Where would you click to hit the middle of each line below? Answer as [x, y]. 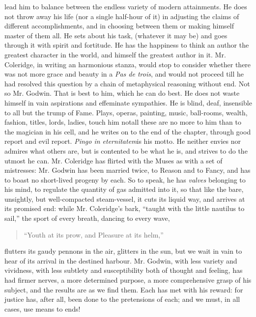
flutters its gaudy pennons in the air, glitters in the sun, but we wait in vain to [123, 251]
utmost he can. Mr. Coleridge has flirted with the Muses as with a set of [114, 160]
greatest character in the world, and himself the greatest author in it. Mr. [115, 54]
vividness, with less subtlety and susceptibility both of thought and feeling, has [124, 270]
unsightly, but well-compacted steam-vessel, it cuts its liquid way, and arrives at [125, 198]
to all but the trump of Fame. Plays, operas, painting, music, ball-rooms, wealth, [126, 112]
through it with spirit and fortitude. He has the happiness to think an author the [127, 45]
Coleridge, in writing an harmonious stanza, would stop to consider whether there [128, 64]
